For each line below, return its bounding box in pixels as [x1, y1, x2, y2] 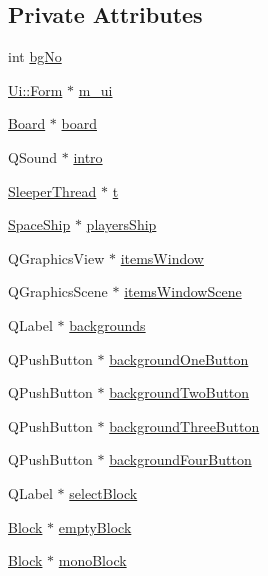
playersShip [86, 214, 157, 235]
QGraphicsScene [8, 281, 108, 302]
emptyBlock [58, 516, 132, 537]
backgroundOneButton [109, 348, 249, 369]
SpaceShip [8, 214, 71, 235]
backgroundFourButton [109, 449, 252, 470]
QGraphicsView [8, 247, 105, 268]
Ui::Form [8, 79, 63, 100]
